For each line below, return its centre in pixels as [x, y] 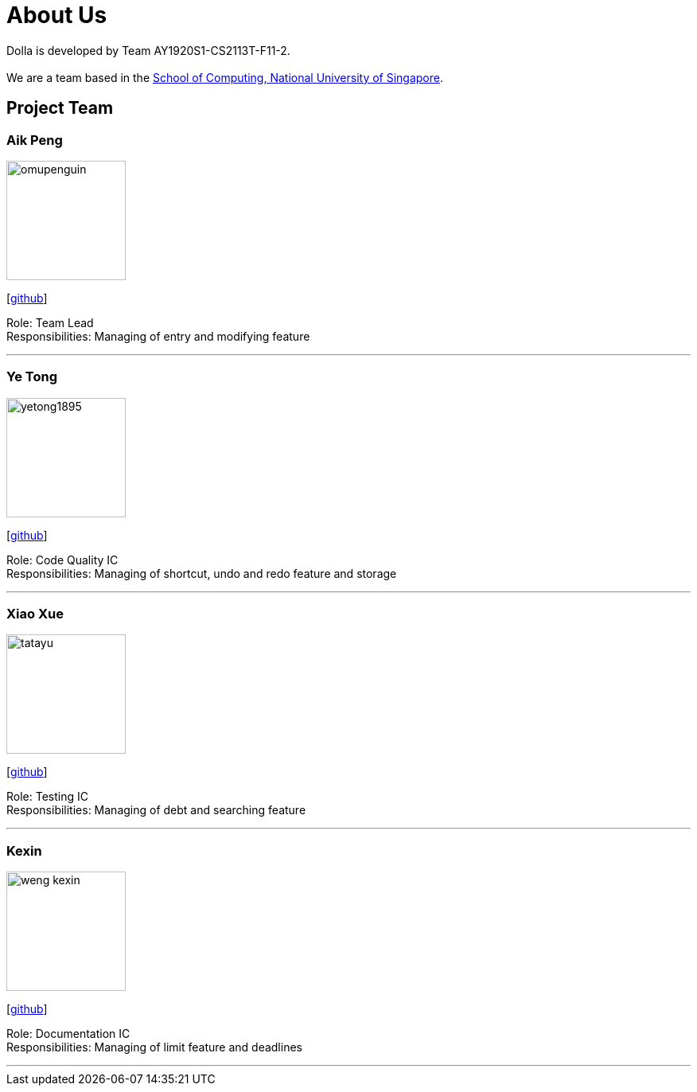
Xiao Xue [35, 614]
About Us [57, 15]
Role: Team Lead [50, 322]
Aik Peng [35, 140]
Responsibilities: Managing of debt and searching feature [156, 810]
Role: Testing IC [47, 797]
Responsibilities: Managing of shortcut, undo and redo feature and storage [202, 573]
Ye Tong [32, 377]
